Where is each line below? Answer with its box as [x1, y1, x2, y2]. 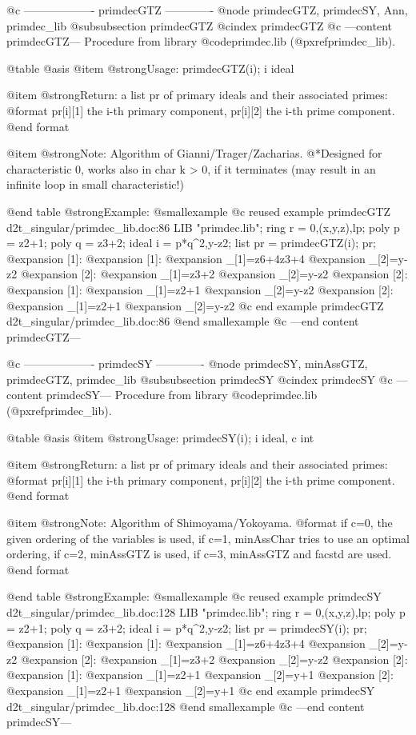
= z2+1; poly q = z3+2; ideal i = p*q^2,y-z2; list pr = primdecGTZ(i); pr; [6, 234, 376, 251]
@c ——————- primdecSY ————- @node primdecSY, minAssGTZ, [6, 355, 368, 372]
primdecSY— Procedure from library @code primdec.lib [46, 386, 318, 403]
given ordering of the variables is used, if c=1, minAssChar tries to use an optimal [6, 529, 410, 546]
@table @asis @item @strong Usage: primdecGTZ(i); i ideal [6, 59, 294, 76]
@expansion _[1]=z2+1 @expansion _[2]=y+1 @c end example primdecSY [6, 681, 375, 698]
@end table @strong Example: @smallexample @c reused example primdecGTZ [6, 202, 391, 219]
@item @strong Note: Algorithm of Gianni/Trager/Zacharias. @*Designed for [6, 145, 382, 162]
